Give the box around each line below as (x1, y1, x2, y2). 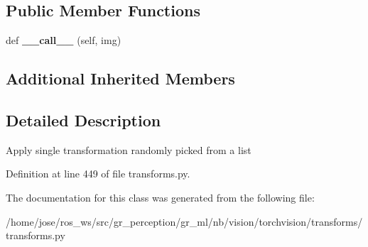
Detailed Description (6, 109, 161, 131)
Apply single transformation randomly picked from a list (6, 142, 251, 157)
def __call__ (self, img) (6, 33, 121, 48)
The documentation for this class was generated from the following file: (6, 190, 315, 204)
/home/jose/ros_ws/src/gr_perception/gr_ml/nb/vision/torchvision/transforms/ (6, 214, 363, 229)
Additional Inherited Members (6, 67, 235, 89)
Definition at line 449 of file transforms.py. (6, 166, 190, 181)
